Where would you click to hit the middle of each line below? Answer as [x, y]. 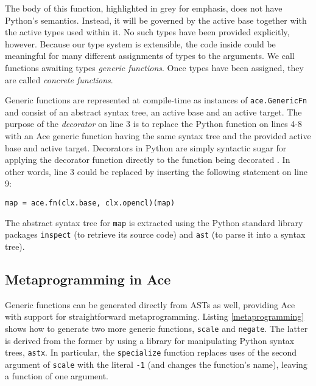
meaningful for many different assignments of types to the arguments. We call [150, 56]
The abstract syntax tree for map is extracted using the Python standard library [154, 222]
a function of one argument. [57, 376]
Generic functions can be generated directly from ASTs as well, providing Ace [150, 304]
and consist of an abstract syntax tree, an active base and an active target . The [153, 112]
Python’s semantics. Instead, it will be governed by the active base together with [156, 20]
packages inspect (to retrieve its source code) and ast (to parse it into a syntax [155, 234]
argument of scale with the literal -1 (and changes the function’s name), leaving [156, 364]
